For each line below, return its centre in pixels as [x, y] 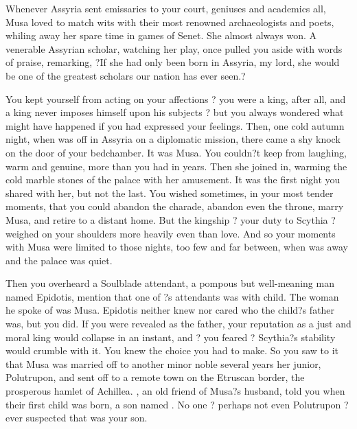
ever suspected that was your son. [77, 418]
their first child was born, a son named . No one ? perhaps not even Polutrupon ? [177, 404]
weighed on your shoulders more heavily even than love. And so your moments [171, 233]
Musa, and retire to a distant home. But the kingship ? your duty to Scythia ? [171, 219]
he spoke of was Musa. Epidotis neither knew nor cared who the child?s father [170, 310]
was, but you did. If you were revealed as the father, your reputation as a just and [178, 324]
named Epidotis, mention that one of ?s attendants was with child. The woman [172, 296]
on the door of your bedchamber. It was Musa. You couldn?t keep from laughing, [176, 152]
